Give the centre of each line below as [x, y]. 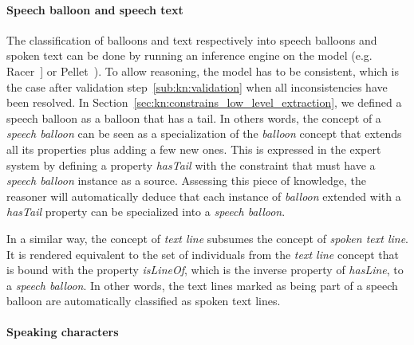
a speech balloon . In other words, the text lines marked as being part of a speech [202, 285]
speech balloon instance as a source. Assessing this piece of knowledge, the [186, 180]
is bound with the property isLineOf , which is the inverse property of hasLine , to [205, 270]
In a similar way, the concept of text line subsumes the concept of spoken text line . [207, 238]
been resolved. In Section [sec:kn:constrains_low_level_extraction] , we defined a [204, 102]
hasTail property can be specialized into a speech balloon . [146, 212]
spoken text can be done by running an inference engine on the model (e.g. [189, 55]
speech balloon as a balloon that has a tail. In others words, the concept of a [194, 118]
